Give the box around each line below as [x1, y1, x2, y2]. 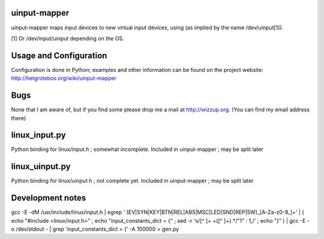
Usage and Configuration [11, 50, 107, 60]
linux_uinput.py [11, 162, 71, 172]
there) [11, 114, 26, 122]
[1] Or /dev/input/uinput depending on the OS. [11, 35, 124, 42]
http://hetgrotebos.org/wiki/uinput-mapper [11, 75, 117, 82]
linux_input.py [11, 130, 66, 140]
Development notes [11, 193, 86, 203]
